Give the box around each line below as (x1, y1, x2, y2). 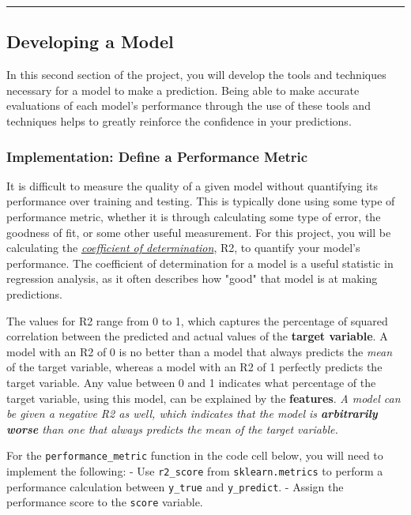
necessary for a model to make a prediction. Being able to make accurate (6, 81, 360, 98)
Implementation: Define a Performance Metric (6, 146, 308, 166)
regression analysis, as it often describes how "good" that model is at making (6, 270, 378, 287)
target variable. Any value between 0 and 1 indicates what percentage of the (6, 374, 376, 390)
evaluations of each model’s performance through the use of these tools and (6, 97, 371, 114)
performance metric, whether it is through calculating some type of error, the (6, 208, 381, 224)
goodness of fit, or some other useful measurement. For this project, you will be (6, 224, 391, 240)
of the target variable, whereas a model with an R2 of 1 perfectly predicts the (6, 359, 383, 375)
